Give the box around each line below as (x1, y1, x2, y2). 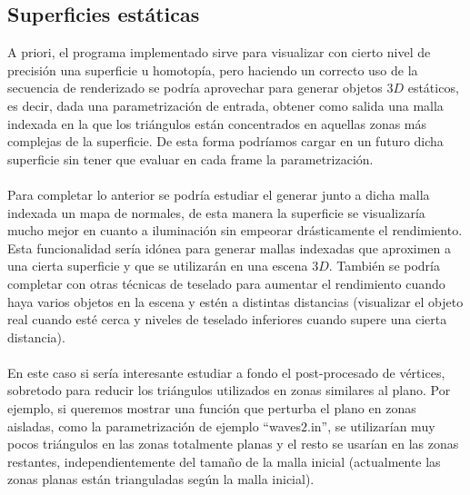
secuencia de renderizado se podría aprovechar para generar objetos (7, 78, 383, 97)
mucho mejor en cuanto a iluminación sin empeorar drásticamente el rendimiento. (7, 221, 463, 240)
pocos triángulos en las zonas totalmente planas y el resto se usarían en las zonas (7, 434, 459, 453)
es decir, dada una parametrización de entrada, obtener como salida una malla (7, 95, 444, 114)
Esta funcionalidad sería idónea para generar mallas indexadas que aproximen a (7, 238, 452, 257)
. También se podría (328, 256, 440, 275)
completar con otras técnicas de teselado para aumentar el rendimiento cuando (7, 273, 445, 292)
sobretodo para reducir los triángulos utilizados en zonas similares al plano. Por (7, 381, 451, 400)
